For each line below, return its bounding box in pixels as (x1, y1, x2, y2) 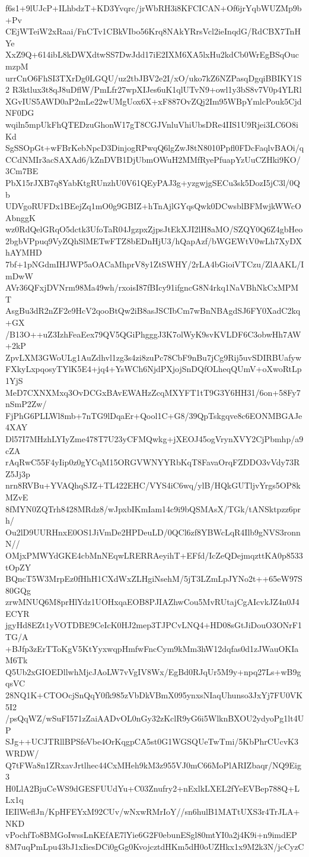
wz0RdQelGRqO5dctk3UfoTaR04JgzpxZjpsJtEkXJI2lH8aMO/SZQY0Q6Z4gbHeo (5, 223, 303, 235)
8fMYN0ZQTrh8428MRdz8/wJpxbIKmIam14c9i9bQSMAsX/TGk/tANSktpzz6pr (5, 502, 301, 515)
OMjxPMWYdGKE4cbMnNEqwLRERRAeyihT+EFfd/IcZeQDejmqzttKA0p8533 (5, 549, 303, 561)
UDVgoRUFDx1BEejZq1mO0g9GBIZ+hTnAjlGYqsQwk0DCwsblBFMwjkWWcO (5, 200, 301, 212)
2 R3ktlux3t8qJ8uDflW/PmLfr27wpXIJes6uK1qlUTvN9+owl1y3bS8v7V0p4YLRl (5, 83, 302, 96)
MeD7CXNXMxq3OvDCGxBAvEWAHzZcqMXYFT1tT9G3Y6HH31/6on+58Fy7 (5, 386, 301, 398)
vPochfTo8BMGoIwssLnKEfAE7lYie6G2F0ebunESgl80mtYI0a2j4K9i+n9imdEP (5, 828, 297, 841)
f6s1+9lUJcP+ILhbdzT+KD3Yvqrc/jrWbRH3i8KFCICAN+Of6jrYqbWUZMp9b (5, 2, 302, 14)
